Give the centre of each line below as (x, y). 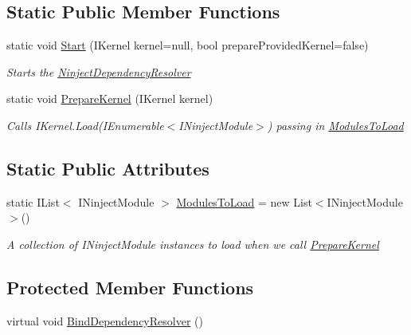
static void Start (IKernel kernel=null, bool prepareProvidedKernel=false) (188, 45)
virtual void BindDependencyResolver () (105, 320)
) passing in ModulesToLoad (335, 125)
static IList (33, 201)
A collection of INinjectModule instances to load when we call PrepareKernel (193, 244)
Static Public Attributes (108, 168)
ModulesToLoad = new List (244, 201)
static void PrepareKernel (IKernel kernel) (110, 99)
